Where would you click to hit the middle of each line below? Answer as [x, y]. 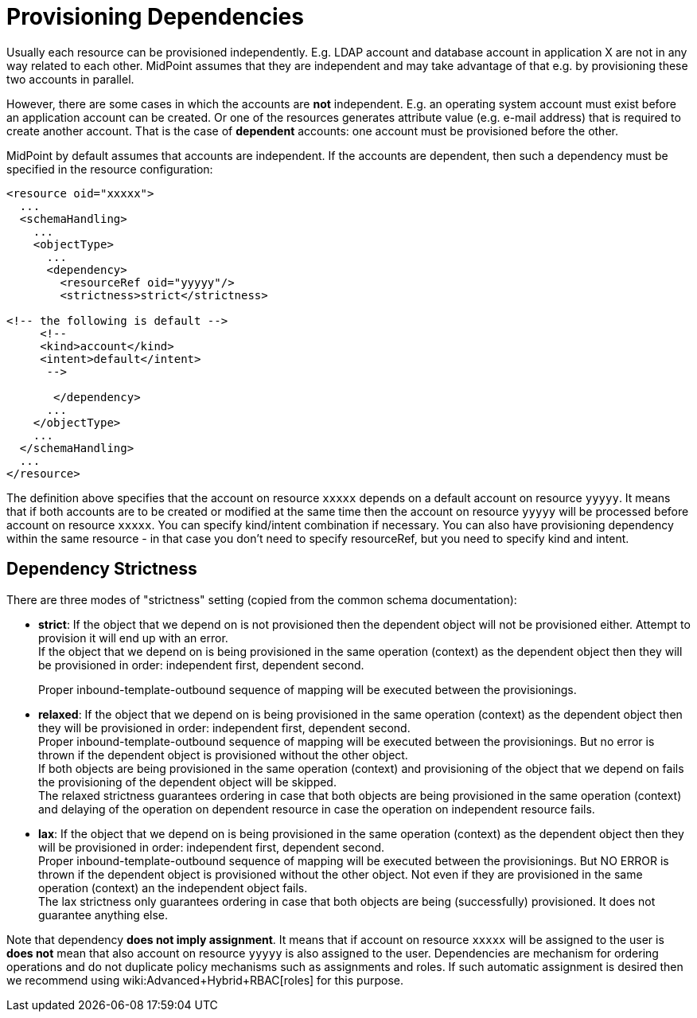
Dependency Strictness [102, 569]
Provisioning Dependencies [155, 17]
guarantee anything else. [103, 915]
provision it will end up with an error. [133, 638]
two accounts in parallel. [70, 79]
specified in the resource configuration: [110, 169]
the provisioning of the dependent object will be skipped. [187, 782]
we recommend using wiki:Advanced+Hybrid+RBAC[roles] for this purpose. [205, 980]
